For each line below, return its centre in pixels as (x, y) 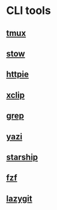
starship (22, 157)
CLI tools (28, 11)
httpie (17, 75)
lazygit (19, 198)
